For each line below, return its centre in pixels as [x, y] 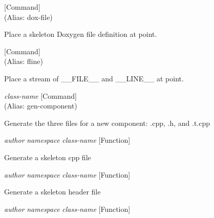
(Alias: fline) [24, 61]
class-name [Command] [41, 95]
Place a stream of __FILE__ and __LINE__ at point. [94, 78]
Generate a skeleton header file [52, 192]
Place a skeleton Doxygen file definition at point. [81, 34]
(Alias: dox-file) [28, 17]
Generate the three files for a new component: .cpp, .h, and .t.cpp [107, 123]
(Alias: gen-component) [41, 106]
